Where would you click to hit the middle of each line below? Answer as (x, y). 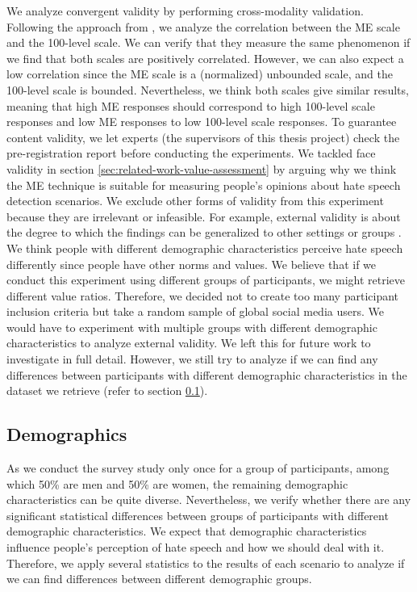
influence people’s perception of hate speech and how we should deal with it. (196, 547)
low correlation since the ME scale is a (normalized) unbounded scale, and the (200, 74)
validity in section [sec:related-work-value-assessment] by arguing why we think (202, 168)
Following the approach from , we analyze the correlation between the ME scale (203, 26)
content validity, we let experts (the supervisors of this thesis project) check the (203, 137)
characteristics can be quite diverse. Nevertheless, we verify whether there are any (209, 500)
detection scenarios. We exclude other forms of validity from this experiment (195, 201)
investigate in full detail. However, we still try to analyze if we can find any (192, 359)
